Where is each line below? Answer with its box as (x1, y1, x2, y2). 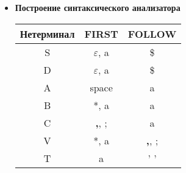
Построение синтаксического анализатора (15, 1, 181, 13)
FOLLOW (127, 26, 177, 41)
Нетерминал (20, 26, 75, 41)
